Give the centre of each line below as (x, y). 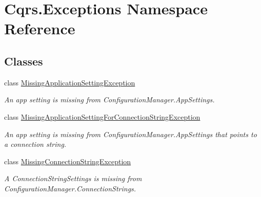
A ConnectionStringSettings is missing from (73, 178)
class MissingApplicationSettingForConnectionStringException (102, 116)
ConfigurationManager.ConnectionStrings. (70, 188)
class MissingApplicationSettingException (70, 82)
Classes (24, 61)
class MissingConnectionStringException (68, 161)
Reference (40, 28)
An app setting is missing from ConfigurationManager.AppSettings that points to (130, 134)
